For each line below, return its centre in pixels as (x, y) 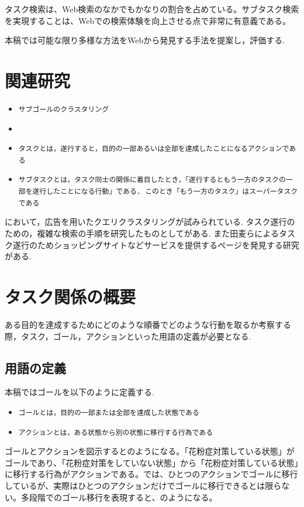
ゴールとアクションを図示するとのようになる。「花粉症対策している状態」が (150, 451)
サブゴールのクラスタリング (64, 109)
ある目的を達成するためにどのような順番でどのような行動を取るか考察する (148, 324)
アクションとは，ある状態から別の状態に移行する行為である (116, 432)
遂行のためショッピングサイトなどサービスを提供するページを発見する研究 (156, 244)
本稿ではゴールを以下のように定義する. (80, 392)
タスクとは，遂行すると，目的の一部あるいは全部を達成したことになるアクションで (154, 149)
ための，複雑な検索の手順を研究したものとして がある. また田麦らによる (142, 233)
